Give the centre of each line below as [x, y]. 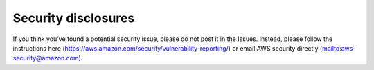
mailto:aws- [339, 48]
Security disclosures [74, 18]
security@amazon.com [46, 58]
